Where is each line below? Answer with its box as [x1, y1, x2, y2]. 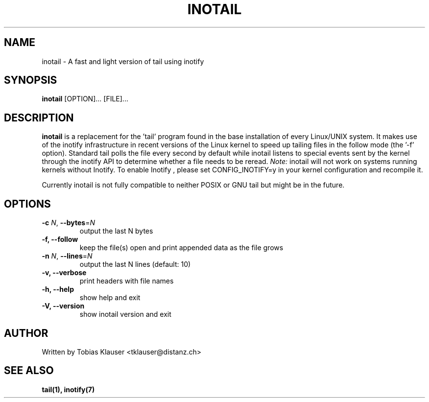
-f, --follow [42, 235, 78, 244]
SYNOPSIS [4, 74, 57, 87]
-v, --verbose [42, 268, 87, 277]
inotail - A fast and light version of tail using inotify [42, 57, 204, 66]
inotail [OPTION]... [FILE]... [42, 95, 128, 103]
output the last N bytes [79, 227, 153, 236]
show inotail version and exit [79, 310, 171, 319]
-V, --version [42, 302, 85, 310]
